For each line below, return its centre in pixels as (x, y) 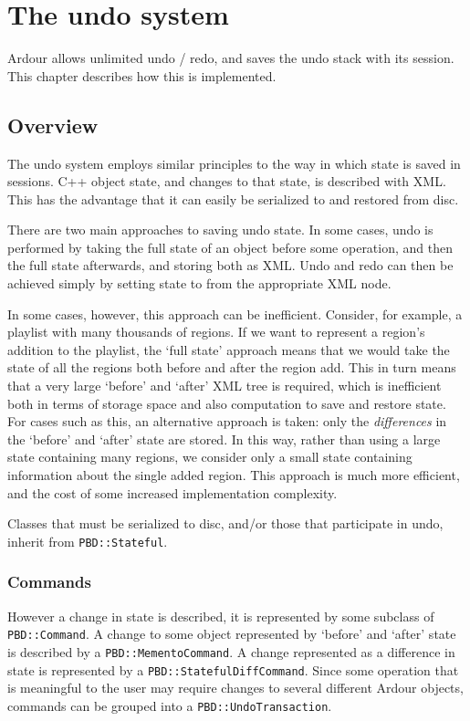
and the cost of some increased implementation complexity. (172, 492)
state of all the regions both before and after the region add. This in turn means (232, 367)
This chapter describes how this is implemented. (142, 75)
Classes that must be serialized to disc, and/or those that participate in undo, (225, 523)
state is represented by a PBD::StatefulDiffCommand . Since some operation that (233, 669)
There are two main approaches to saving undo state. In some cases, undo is (220, 230)
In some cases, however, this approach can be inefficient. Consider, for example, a (235, 313)
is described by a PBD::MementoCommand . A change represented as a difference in (231, 651)
